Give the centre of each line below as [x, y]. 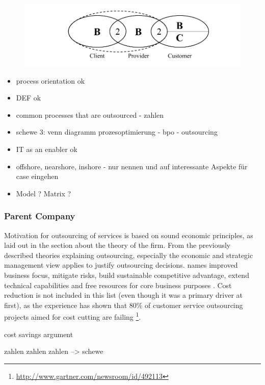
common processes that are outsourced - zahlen [90, 114]
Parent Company [40, 216]
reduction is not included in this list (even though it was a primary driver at [123, 295]
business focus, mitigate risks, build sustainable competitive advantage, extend [127, 275]
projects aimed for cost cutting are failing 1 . [73, 316]
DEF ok [29, 98]
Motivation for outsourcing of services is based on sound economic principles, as [129, 235]
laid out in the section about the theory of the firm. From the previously [117, 245]
